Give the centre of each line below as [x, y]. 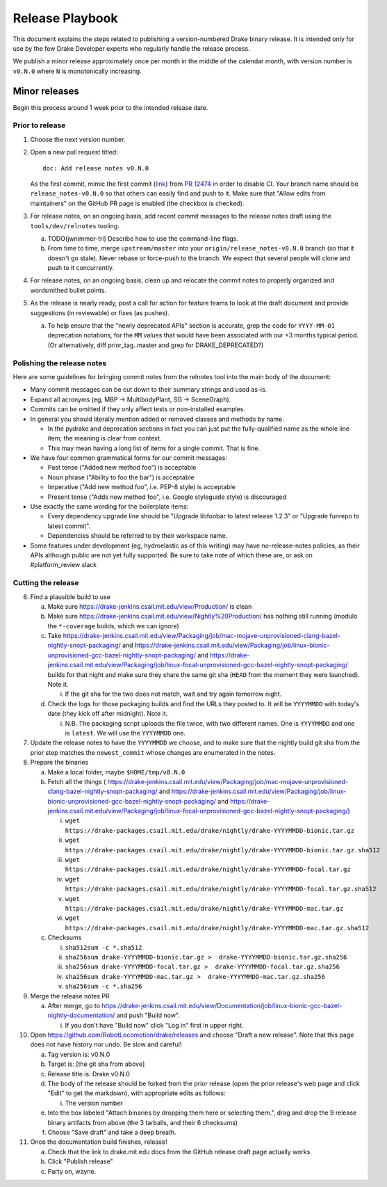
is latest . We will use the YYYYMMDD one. [125, 733]
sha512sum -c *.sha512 [104, 947]
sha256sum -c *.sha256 [104, 987]
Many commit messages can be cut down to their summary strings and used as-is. [149, 390]
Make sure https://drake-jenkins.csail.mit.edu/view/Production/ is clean [150, 606]
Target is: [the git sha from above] [96, 1064]
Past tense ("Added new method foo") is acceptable [122, 468]
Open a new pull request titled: [74, 152]
